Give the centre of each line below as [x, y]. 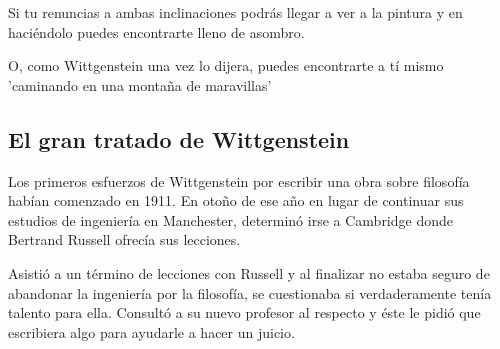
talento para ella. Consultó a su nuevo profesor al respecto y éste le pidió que [244, 312]
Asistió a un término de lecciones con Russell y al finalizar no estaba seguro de [249, 272]
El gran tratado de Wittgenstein [179, 138]
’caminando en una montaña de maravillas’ [140, 84]
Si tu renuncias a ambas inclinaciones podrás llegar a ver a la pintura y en [235, 12]
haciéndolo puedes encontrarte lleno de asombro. [156, 31]
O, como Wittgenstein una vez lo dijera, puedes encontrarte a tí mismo [226, 65]
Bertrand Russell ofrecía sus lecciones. [124, 239]
